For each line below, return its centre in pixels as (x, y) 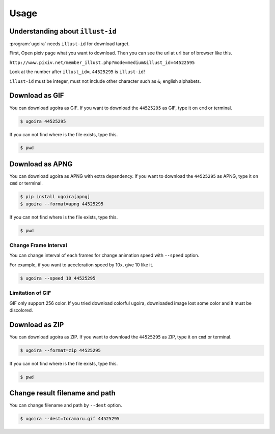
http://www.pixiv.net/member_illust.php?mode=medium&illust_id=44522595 (102, 63)
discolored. (21, 310)
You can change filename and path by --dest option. (66, 405)
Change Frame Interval (38, 245)
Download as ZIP (37, 324)
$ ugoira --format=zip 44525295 (61, 350)
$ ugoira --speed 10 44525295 (58, 278)
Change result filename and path (62, 393)
